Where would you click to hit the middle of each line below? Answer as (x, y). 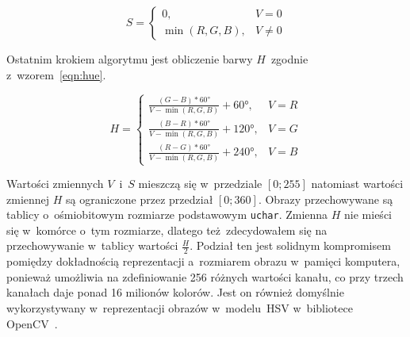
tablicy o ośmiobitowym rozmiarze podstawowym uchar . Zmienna (167, 214)
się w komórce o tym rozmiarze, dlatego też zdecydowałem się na (167, 230)
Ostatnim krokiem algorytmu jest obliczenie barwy (130, 59)
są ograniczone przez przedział (140, 199)
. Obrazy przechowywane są (326, 199)
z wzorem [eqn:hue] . (56, 74)
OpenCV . (32, 323)
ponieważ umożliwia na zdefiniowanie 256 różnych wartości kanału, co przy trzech (205, 276)
